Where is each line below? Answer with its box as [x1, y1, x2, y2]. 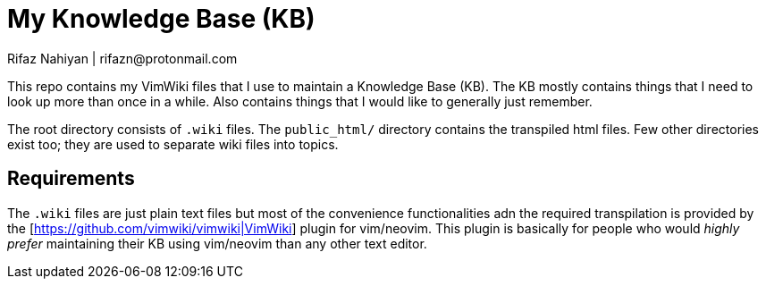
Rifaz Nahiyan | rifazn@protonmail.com [7, 50, 238, 66]
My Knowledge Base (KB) [7, 4, 316, 34]
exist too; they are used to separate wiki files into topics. [7, 136, 339, 152]
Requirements [7, 167, 135, 190]
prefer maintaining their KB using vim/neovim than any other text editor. [7, 235, 427, 251]
